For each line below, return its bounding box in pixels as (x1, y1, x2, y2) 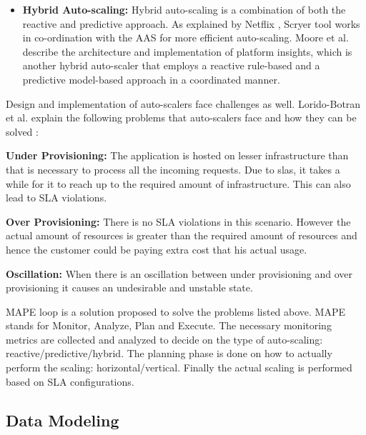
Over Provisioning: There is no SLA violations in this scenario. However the (6, 214, 351, 229)
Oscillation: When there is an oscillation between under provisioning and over (6, 266, 353, 281)
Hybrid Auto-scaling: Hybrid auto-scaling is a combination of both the (22, 2, 346, 16)
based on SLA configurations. (6, 374, 134, 389)
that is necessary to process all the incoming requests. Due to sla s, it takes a (6, 161, 340, 176)
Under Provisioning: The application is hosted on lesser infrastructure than (6, 148, 349, 163)
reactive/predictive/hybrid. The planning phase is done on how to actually (6, 346, 332, 361)
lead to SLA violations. (6, 190, 107, 205)
